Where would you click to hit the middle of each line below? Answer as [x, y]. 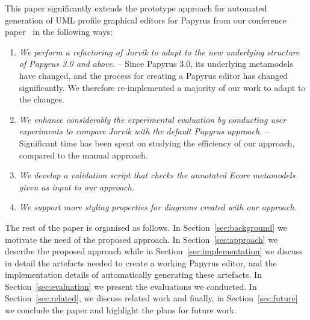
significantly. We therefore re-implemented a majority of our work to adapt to [162, 87]
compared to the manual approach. [83, 155]
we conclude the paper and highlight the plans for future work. [121, 310]
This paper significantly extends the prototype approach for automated [136, 8]
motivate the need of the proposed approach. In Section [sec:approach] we [141, 239]
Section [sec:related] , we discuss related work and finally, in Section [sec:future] [151, 298]
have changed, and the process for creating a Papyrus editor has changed [153, 75]
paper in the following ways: [59, 32]
